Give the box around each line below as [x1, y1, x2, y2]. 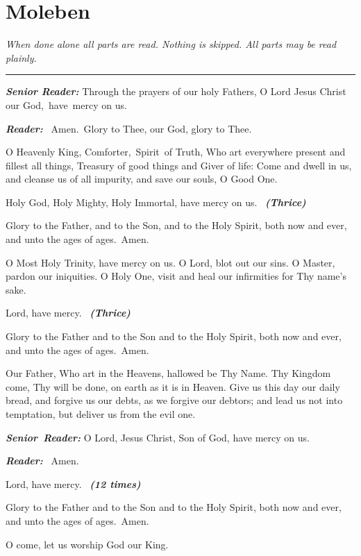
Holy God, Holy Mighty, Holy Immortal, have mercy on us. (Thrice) [6, 194, 306, 209]
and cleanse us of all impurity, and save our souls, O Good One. [6, 171, 278, 186]
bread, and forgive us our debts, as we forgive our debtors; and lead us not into [6, 393, 343, 407]
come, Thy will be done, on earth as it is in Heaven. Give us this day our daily [6, 379, 340, 394]
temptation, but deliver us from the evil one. [6, 407, 196, 421]
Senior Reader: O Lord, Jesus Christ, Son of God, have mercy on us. [6, 430, 310, 444]
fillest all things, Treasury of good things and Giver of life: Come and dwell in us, [6, 158, 352, 172]
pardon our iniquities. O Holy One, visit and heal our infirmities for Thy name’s [6, 269, 346, 283]
